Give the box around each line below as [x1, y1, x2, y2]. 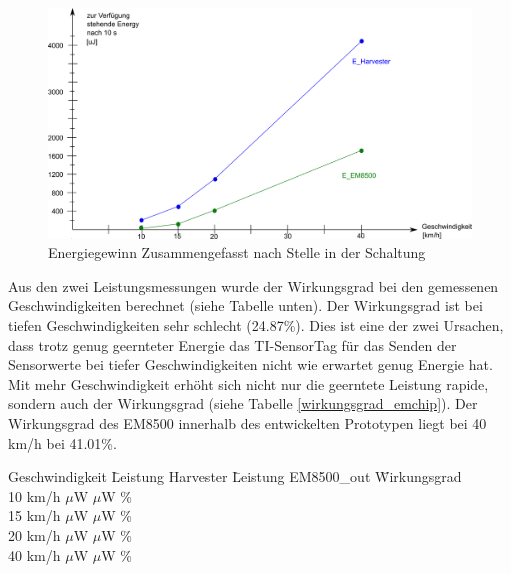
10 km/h [8, 485, 61, 506]
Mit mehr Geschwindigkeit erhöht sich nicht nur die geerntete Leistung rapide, [8, 373, 489, 394]
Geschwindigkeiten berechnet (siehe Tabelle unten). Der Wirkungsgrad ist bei [8, 295, 483, 316]
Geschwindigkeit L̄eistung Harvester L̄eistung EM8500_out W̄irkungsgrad [8, 466, 462, 487]
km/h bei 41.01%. [8, 432, 117, 453]
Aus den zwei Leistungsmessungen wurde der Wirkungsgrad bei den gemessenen [8, 275, 499, 296]
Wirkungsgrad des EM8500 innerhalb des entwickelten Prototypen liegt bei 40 [8, 412, 487, 433]
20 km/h [8, 524, 61, 545]
